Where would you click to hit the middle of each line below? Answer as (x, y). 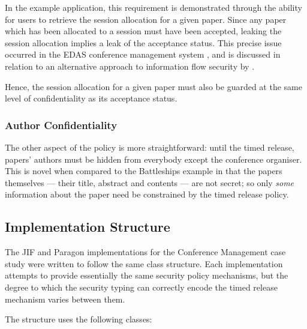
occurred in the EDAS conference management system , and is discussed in (143, 54)
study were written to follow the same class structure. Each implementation (144, 263)
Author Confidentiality (61, 125)
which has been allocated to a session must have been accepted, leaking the (143, 31)
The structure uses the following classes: (79, 319)
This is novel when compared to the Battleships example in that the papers (144, 171)
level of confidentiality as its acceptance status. (91, 98)
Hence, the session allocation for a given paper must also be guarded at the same (153, 86)
